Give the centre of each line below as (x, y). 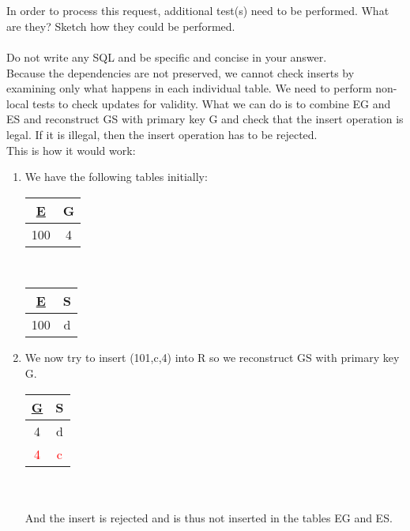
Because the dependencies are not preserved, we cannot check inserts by (181, 72)
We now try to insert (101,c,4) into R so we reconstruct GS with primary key (212, 358)
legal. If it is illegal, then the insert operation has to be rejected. (162, 134)
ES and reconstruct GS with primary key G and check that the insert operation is (205, 119)
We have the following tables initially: (116, 177)
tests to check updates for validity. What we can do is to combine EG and (212, 103)
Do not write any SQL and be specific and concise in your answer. (167, 56)
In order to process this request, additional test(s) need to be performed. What (198, 11)
